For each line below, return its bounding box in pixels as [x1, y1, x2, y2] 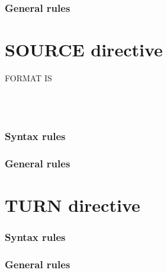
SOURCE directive [5, 37, 163, 62]
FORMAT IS [5, 71, 52, 84]
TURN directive [5, 192, 140, 217]
